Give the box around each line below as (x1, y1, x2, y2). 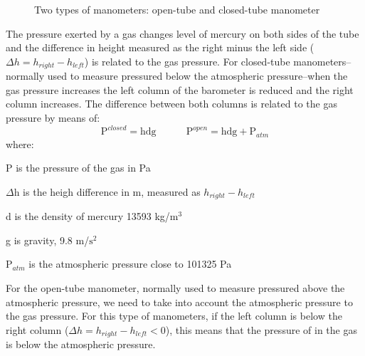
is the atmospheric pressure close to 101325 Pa (28, 256, 232, 271)
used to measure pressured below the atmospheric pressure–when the (47, 68, 348, 83)
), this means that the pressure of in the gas (165, 322, 357, 337)
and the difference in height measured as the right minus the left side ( (6, 40, 314, 55)
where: (6, 136, 34, 151)
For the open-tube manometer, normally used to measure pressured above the (6, 280, 345, 295)
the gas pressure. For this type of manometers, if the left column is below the (6, 308, 342, 323)
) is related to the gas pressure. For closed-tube (84, 53, 290, 68)
